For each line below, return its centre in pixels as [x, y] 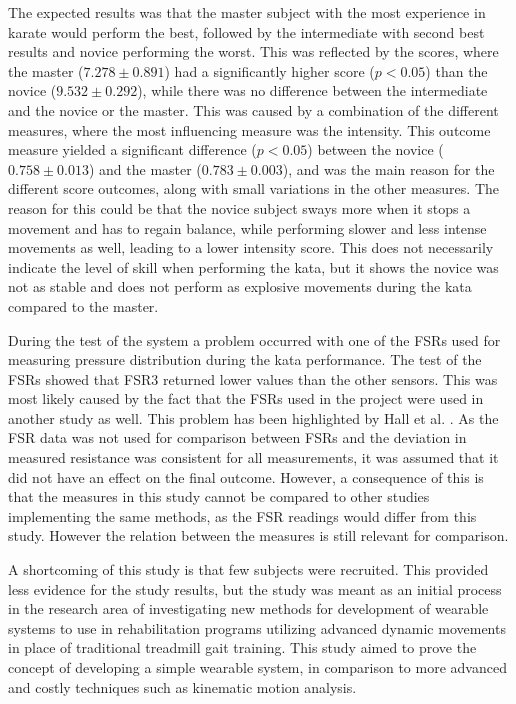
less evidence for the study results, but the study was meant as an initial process [255, 588]
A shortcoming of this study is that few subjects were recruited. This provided [248, 569]
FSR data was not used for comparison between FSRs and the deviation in [237, 437]
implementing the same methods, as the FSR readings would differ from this [242, 515]
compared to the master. [83, 305]
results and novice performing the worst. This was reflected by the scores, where [253, 51]
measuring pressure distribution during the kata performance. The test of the [245, 359]
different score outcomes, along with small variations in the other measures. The [253, 188]
